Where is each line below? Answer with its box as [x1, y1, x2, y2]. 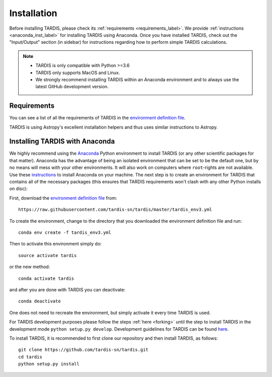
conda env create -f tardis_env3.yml [18, 230, 112, 235]
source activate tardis [18, 253, 77, 258]
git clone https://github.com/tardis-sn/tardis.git [18, 347, 149, 353]
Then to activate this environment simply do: [9, 241, 102, 247]
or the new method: [9, 264, 50, 270]
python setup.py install [18, 361, 80, 367]
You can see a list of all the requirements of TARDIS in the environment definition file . [9, 115, 186, 121]
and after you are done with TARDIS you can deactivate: [9, 286, 125, 292]
